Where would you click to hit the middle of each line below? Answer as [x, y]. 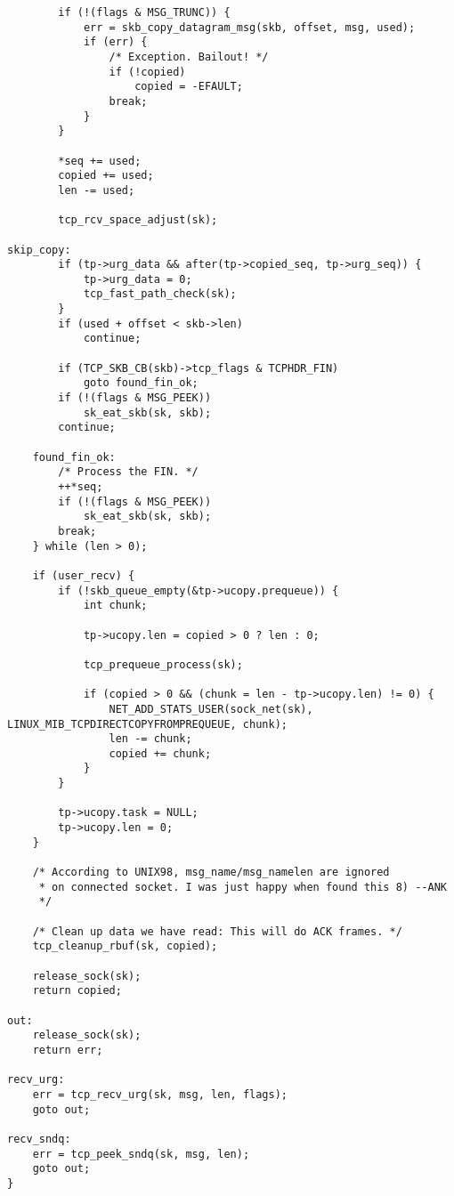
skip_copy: [39, 250]
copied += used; [106, 176]
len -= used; [97, 190]
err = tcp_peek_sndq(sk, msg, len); [141, 1154]
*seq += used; [100, 161]
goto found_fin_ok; [141, 383]
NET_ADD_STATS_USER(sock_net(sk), [211, 709]
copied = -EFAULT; [189, 87]
